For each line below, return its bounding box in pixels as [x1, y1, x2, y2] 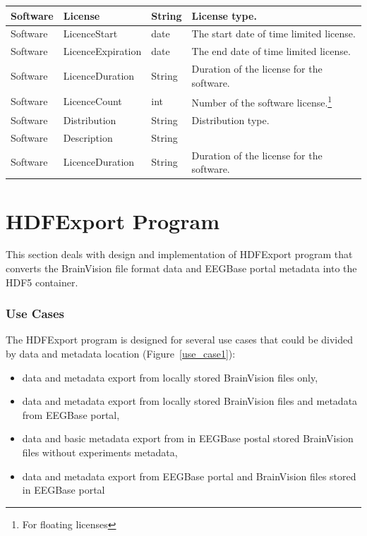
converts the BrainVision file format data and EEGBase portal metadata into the [6, 261, 357, 276]
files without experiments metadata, [22, 445, 178, 460]
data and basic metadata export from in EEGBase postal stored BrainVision [22, 431, 354, 446]
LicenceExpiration [63, 44, 142, 59]
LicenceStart [63, 26, 118, 41]
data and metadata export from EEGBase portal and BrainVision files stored [22, 468, 356, 483]
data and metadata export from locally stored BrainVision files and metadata [22, 394, 358, 408]
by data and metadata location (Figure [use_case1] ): [6, 346, 236, 361]
